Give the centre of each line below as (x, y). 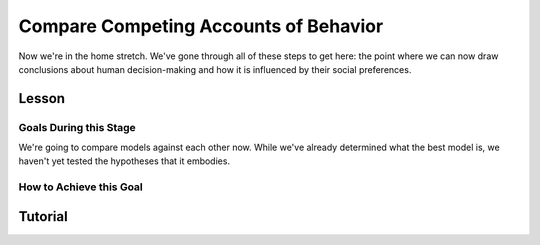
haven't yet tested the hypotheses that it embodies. (124, 161)
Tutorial (43, 216)
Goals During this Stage (77, 127)
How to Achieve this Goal (81, 187)
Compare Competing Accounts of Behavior (201, 26)
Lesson (41, 98)
